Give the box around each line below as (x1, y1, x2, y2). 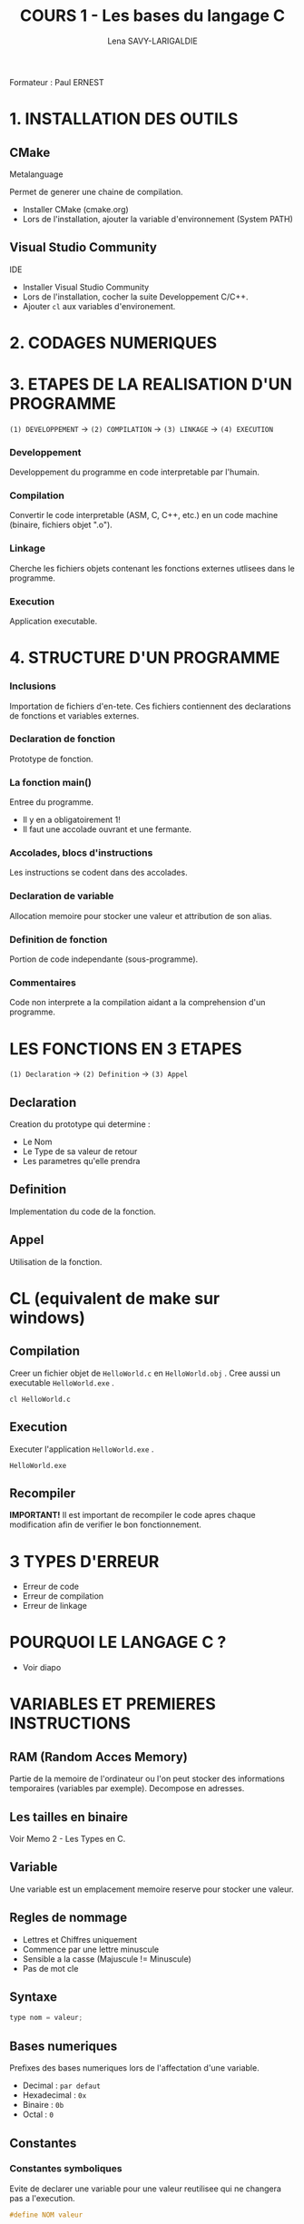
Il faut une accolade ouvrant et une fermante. (22, 824, 192, 835)
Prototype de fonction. (9, 753, 93, 764)
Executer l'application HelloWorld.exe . (9, 1444, 154, 1455)
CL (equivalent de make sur (9, 1288, 221, 1308)
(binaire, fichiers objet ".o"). (9, 519, 113, 531)
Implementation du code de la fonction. (9, 1206, 156, 1217)
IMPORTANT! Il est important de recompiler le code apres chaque (9, 1510, 256, 1521)
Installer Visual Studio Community (22, 281, 150, 292)
